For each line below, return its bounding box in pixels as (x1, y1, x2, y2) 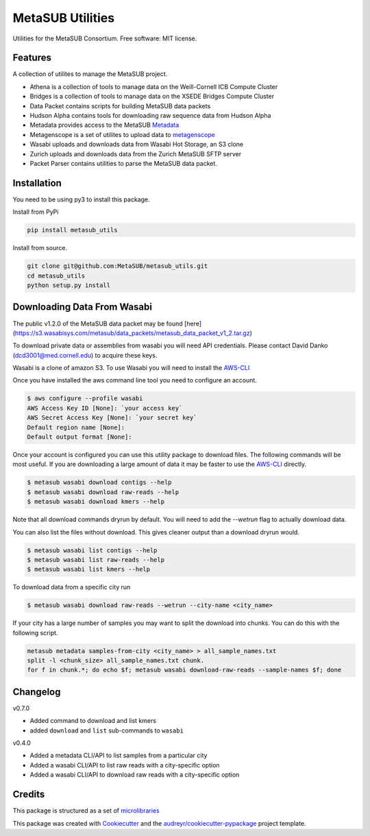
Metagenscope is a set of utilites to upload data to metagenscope (29, 130, 215, 138)
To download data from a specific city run (12, 583, 131, 591)
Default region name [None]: (27, 423, 125, 431)
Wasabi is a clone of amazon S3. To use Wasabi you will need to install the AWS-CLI (12, 364, 250, 372)
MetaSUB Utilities (12, 10, 115, 25)
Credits (12, 789, 45, 800)
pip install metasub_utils (27, 226, 118, 234)
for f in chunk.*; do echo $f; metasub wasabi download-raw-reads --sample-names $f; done (27, 666, 342, 674)
